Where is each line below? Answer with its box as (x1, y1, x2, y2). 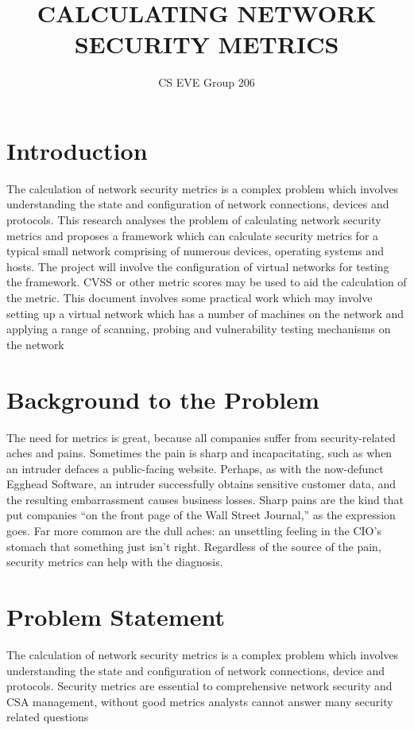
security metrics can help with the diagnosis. (6, 553, 223, 570)
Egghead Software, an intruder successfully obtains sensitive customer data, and (6, 476, 397, 492)
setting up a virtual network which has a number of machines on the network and (6, 305, 404, 321)
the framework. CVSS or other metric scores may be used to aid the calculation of (6, 274, 407, 290)
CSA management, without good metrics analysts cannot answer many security (6, 693, 393, 709)
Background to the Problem (6, 382, 319, 415)
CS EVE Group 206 (158, 74, 255, 91)
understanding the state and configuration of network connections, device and (6, 662, 385, 678)
